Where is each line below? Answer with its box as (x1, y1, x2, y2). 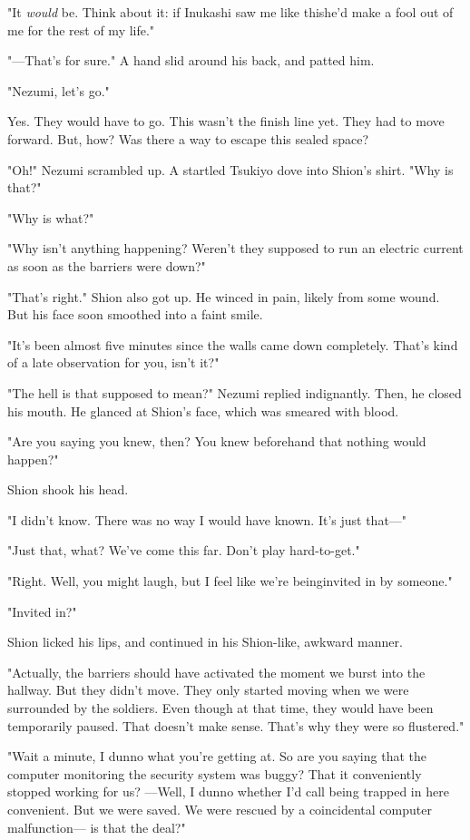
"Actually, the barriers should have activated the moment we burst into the (7, 662, 426, 681)
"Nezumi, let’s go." (7, 81, 110, 100)
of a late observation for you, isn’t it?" (7, 353, 220, 372)
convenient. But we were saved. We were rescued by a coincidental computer (7, 800, 432, 818)
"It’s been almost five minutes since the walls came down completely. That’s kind (7, 335, 458, 354)
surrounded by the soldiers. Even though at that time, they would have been (7, 698, 434, 718)
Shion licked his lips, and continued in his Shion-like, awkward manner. (7, 632, 403, 651)
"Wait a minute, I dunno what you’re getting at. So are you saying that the (7, 747, 426, 766)
